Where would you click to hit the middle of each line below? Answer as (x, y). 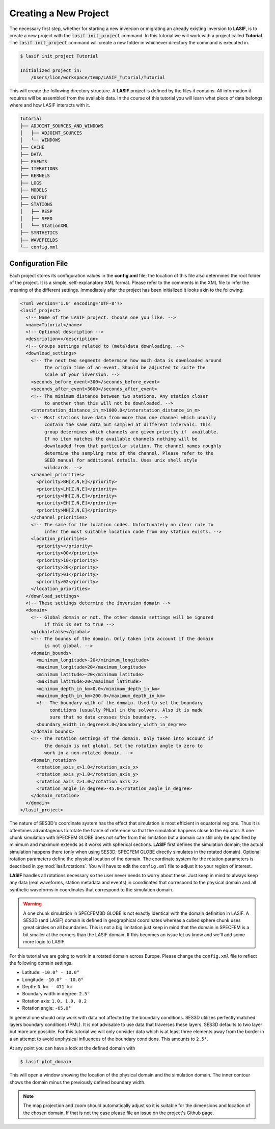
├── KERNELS (35, 176)
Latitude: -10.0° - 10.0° (51, 972)
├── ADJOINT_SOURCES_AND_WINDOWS (62, 126)
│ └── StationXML (44, 226)
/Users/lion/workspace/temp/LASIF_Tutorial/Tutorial (98, 78)
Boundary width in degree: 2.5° (56, 994)
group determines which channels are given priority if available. (131, 432)
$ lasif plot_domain (46, 1062)
